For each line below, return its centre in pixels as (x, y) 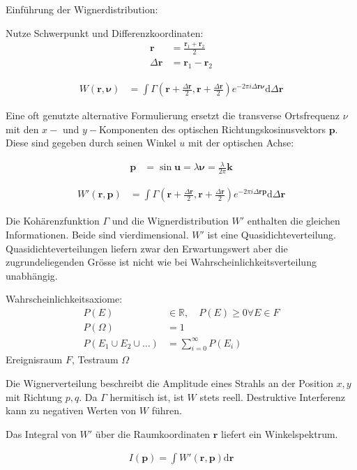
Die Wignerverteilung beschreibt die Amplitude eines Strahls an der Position (169, 382)
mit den (22, 129)
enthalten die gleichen (294, 221)
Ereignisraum (34, 359)
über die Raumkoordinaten (153, 433)
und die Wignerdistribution (170, 221)
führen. (167, 410)
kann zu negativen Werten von (71, 410)
